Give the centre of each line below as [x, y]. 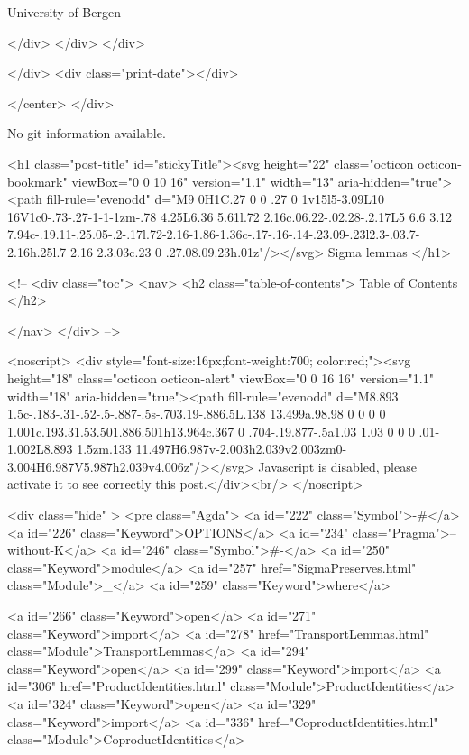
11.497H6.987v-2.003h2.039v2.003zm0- [241, 449]
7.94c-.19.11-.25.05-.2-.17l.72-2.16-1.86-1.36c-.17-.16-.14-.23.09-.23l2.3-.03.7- [214, 234]
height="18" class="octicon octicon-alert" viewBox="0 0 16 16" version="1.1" [221, 377]
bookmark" [37, 181]
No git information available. [87, 133]
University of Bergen [64, 12]
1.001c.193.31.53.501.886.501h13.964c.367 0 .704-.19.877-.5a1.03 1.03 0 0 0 [211, 431]
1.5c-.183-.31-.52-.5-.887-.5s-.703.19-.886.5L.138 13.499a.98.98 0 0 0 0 [197, 414]
